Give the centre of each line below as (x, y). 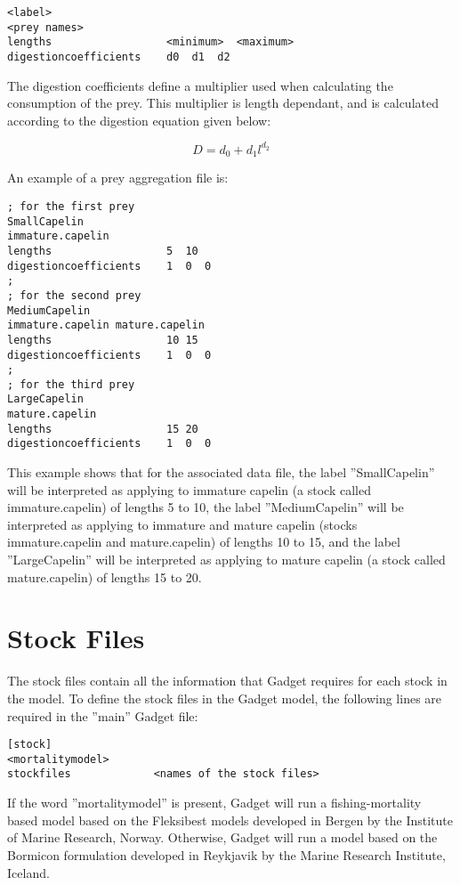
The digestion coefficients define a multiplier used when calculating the (200, 85)
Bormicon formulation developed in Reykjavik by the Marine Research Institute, (226, 854)
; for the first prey (71, 206)
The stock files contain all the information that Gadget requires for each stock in (227, 681)
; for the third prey (71, 384)
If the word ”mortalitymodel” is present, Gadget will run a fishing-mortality (214, 803)
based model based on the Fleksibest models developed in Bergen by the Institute (230, 820)
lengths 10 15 (103, 340)
